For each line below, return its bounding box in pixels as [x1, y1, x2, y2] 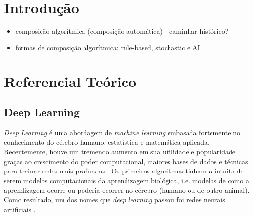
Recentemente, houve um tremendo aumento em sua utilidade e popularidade [4, 147, 235, 157]
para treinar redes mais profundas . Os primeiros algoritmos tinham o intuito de [4, 166, 244, 176]
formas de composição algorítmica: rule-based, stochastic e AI [15, 42, 200, 52]
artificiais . [4, 204, 36, 214]
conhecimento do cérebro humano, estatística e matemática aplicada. [4, 137, 210, 147]
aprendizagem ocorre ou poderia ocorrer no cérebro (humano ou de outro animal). [4, 185, 250, 195]
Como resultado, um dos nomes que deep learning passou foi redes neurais [4, 194, 225, 205]
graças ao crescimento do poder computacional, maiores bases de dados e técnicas [4, 156, 248, 166]
